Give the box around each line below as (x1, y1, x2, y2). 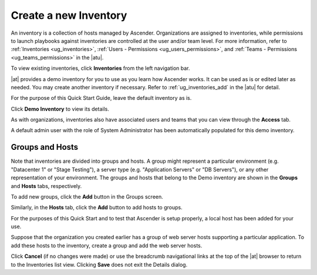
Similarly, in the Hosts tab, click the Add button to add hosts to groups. (11, 204, 183, 211)
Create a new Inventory (11, 9, 127, 22)
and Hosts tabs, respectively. (11, 182, 82, 189)
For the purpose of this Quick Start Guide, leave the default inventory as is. (11, 95, 192, 102)
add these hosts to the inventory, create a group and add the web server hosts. (11, 242, 203, 249)
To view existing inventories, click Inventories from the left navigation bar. (11, 65, 190, 72)
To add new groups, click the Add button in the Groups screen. (11, 193, 164, 200)
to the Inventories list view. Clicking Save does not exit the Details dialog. (11, 261, 188, 268)
